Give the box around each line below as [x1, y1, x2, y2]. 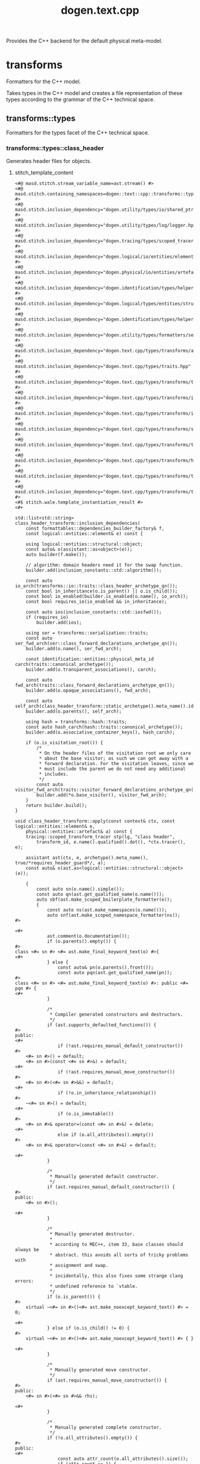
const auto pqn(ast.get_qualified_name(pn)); [57, 970, 173, 976]
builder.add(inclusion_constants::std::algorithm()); [26, 567, 162, 573]
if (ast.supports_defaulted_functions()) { [46, 1022, 157, 1028]
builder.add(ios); [36, 619, 82, 626]
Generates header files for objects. [6, 158, 92, 165]
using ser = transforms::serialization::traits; [26, 630, 149, 636]
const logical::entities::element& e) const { [26, 531, 143, 537]
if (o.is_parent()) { [46, 1294, 101, 1300]
